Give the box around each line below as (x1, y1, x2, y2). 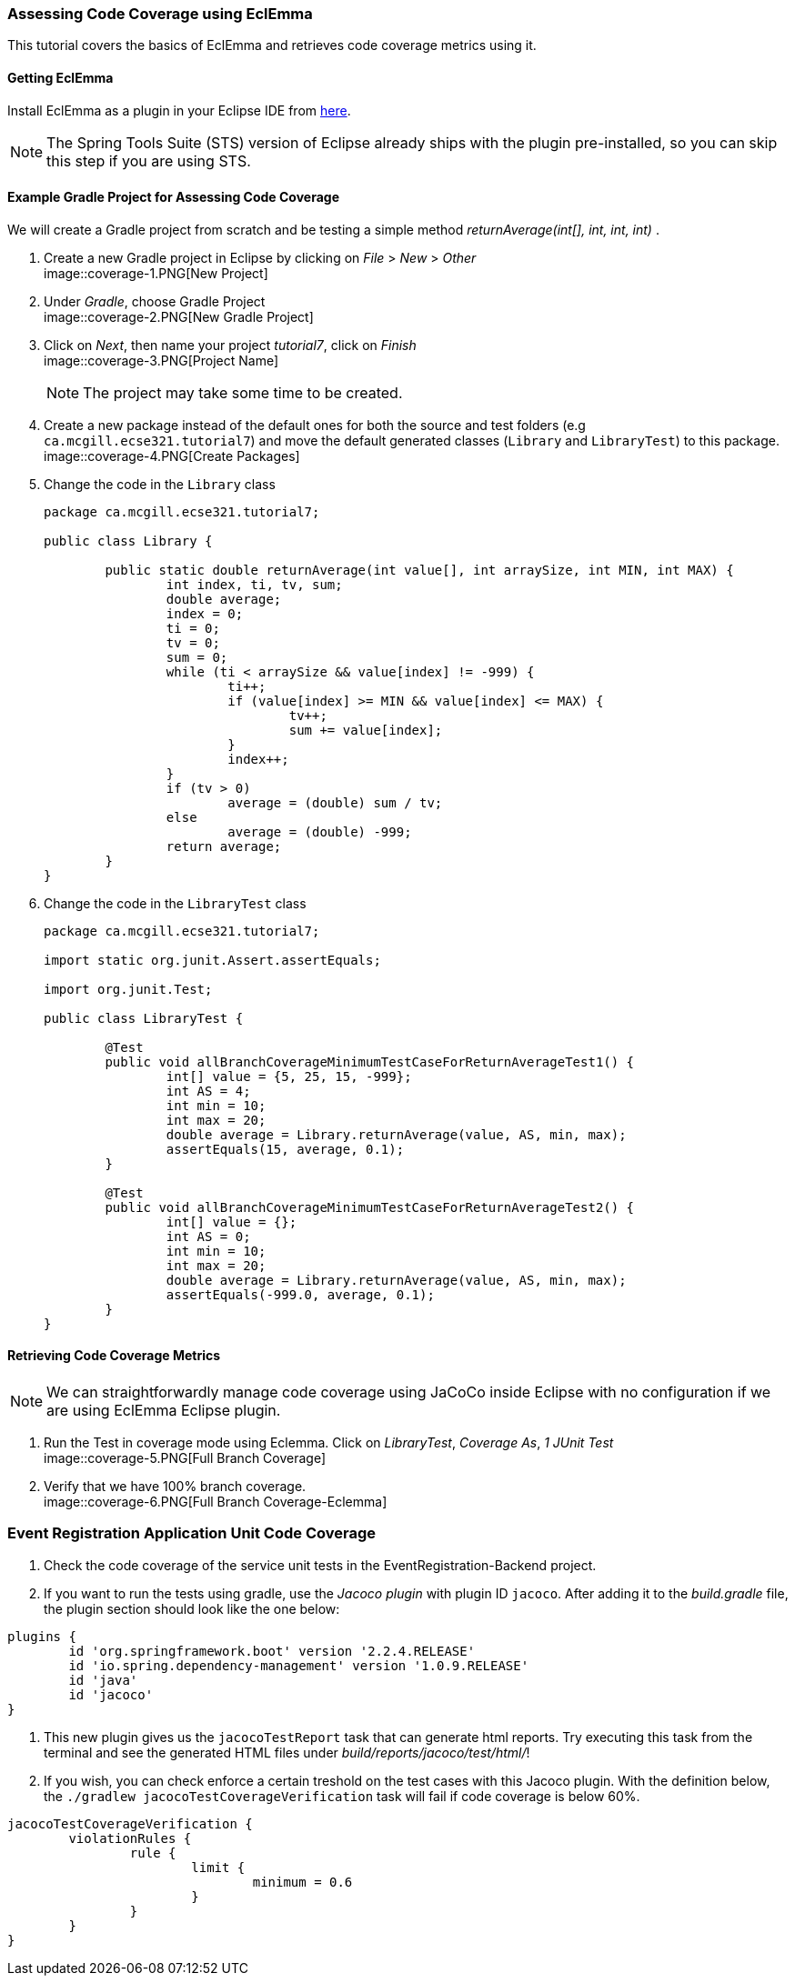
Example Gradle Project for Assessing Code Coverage (7, 189, 339, 205)
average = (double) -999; (227, 824, 412, 839)
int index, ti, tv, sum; (166, 576, 343, 592)
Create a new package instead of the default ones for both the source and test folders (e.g (44, 416, 586, 433)
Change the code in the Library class (44, 476, 276, 492)
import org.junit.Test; (44, 981, 213, 997)
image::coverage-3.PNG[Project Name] (44, 352, 279, 368)
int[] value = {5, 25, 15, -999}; (166, 1068, 412, 1084)
